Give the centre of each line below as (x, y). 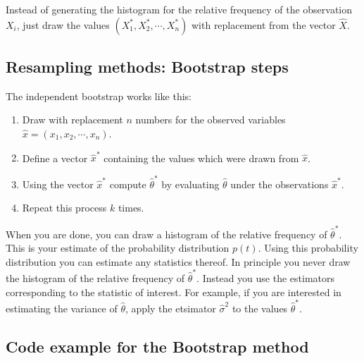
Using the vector (58, 184)
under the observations (280, 184)
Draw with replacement (73, 120)
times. (131, 208)
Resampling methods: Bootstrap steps (147, 66)
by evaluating (190, 184)
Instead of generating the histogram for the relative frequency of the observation (179, 9)
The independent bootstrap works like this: (99, 96)
